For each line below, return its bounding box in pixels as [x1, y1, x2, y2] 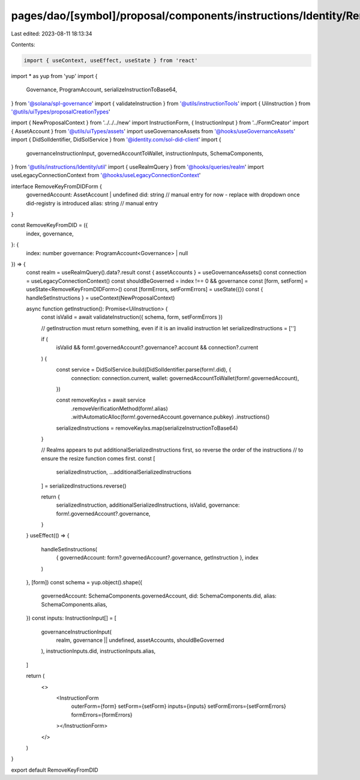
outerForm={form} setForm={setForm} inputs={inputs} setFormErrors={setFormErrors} [71, 703, 286, 710]
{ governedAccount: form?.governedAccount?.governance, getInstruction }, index [56, 554, 259, 561]
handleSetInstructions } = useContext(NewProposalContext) [26, 294, 175, 301]
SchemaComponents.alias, [41, 600, 107, 608]
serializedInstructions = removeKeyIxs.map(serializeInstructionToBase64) [56, 424, 238, 432]
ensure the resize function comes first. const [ [41, 455, 155, 462]
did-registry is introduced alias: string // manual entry [26, 199, 158, 207]
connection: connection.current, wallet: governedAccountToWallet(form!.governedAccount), [71, 374, 299, 381]
